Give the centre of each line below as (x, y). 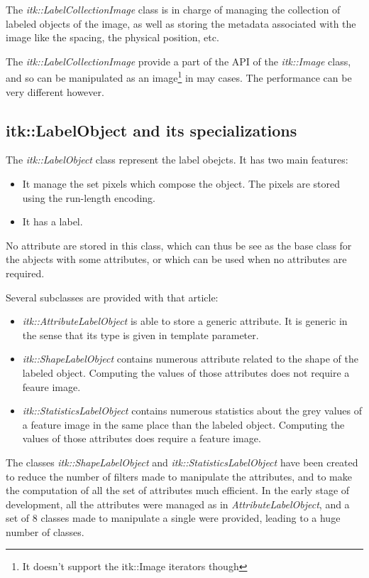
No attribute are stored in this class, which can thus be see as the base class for (179, 245)
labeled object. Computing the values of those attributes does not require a (186, 372)
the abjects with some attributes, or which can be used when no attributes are (176, 259)
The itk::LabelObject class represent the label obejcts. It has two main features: (177, 160)
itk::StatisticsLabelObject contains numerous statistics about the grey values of (192, 411)
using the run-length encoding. (89, 197)
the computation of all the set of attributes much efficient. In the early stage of (178, 490)
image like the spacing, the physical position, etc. (112, 37)
